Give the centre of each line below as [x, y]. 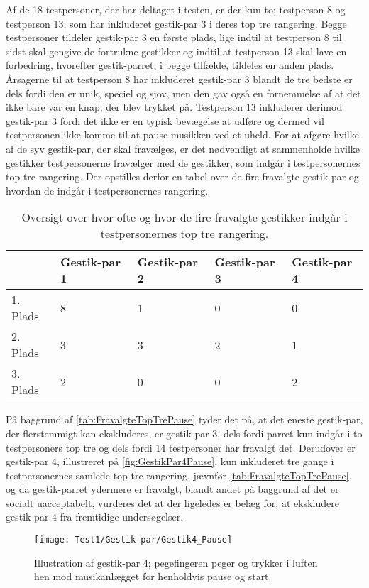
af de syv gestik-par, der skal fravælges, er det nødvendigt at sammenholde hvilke [183, 148]
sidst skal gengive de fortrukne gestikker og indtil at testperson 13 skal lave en [176, 51]
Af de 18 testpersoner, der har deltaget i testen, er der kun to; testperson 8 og [176, 9]
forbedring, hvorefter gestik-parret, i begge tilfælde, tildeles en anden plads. [170, 65]
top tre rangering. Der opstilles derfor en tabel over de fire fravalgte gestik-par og [182, 176]
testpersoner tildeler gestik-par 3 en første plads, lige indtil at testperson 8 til [174, 37]
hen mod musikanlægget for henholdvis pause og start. [153, 576]
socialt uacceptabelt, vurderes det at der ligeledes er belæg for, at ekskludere [172, 502]
